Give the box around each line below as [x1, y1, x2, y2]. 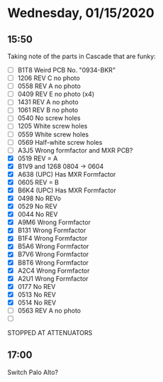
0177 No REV [17, 282, 56, 290]
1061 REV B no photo [17, 106, 79, 114]
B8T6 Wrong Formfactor [17, 258, 89, 267]
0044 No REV [17, 210, 58, 219]
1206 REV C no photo [17, 74, 80, 82]
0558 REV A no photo [17, 82, 81, 90]
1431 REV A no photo [17, 98, 79, 107]
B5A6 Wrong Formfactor [17, 242, 89, 251]
